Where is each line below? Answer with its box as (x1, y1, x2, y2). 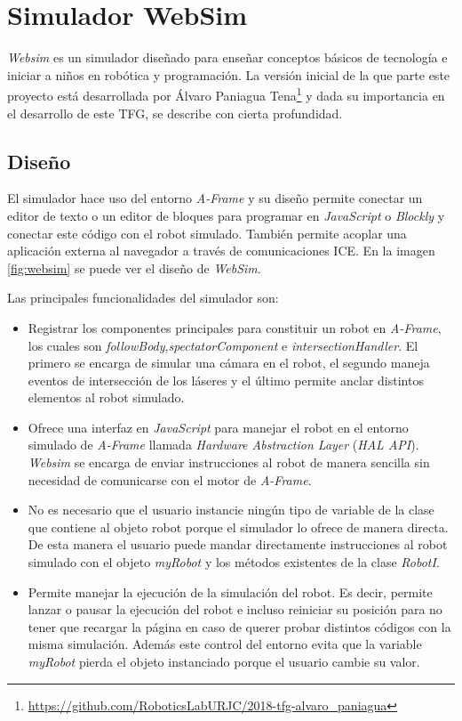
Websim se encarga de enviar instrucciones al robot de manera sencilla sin (28, 453, 430, 472)
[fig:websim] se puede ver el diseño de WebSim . (7, 258, 261, 277)
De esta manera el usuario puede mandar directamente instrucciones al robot (28, 535, 448, 554)
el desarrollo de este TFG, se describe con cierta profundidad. (7, 103, 343, 122)
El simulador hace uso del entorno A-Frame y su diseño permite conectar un (7, 189, 423, 207)
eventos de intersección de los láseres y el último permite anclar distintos (28, 370, 424, 389)
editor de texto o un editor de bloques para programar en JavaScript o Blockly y (7, 206, 445, 224)
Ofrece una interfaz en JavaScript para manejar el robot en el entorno (28, 417, 409, 436)
